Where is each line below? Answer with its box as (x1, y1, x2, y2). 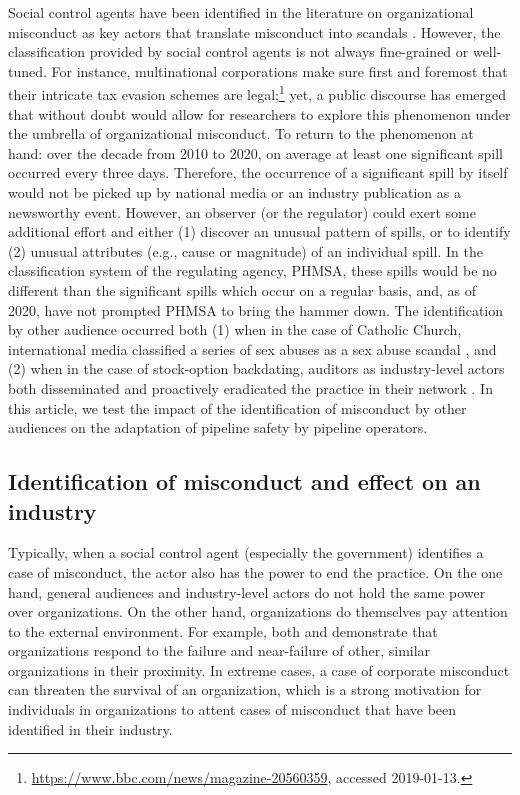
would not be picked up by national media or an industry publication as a (8, 182, 461, 202)
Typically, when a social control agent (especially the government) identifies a (8, 542, 484, 563)
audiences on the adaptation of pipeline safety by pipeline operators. (8, 417, 428, 438)
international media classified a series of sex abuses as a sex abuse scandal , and (8, 338, 497, 359)
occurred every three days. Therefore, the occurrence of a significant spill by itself (8, 162, 508, 183)
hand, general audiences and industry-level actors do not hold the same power (8, 581, 486, 602)
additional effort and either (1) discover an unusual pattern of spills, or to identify (8, 221, 511, 242)
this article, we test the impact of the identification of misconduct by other (8, 397, 467, 418)
